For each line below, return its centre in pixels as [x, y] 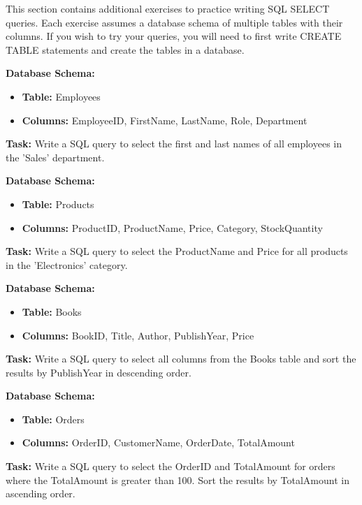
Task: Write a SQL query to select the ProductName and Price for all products [177, 251]
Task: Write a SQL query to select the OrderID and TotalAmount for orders [171, 466]
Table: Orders [53, 419]
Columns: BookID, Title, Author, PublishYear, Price [138, 335]
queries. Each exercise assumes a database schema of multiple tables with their [174, 22]
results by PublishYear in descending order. [99, 372]
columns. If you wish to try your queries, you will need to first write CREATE [174, 36]
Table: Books [52, 311]
